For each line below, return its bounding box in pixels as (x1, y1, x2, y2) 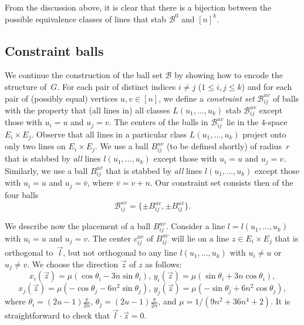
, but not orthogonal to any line (63, 246, 177, 259)
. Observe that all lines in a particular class (31, 128, 187, 140)
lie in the (226, 116, 259, 128)
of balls (273, 92, 299, 104)
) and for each (241, 80, 292, 92)
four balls (5, 188, 39, 200)
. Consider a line (165, 220, 225, 232)
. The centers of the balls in (109, 116, 208, 128)
